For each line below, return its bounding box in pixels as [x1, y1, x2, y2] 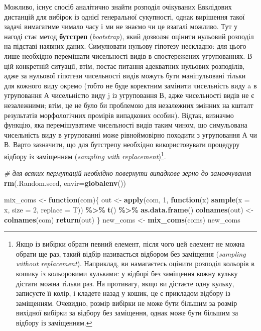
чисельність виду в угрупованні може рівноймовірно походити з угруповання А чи [4, 129, 257, 140]
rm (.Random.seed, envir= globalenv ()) [4, 177, 126, 188]
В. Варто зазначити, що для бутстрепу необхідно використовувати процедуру [4, 139, 240, 150]
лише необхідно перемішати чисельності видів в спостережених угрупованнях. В [4, 50, 252, 61]
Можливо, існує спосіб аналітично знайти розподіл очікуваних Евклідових [4, 2, 232, 12]
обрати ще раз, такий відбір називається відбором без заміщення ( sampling [16, 248, 246, 259]
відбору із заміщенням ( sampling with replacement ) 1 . [4, 149, 166, 161]
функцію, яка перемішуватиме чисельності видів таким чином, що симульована [4, 120, 247, 130]
